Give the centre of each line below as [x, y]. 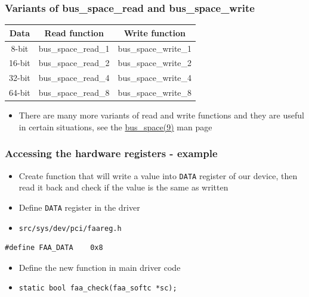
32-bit [20, 78]
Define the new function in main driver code [100, 267]
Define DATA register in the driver [79, 207]
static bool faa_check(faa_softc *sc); [98, 288]
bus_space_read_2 [74, 63]
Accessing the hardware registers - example [111, 153]
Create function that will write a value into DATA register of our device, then [158, 175]
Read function [74, 32]
